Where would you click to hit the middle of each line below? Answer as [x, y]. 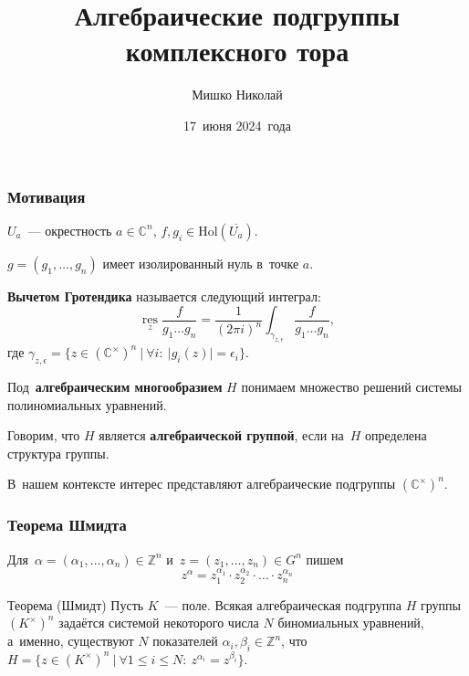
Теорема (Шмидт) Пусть [76, 604]
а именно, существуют [71, 641]
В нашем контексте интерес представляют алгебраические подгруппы [202, 484]
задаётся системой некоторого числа [159, 623]
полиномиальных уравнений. [87, 404]
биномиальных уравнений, [351, 623]
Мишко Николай [237, 95]
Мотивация [47, 196]
